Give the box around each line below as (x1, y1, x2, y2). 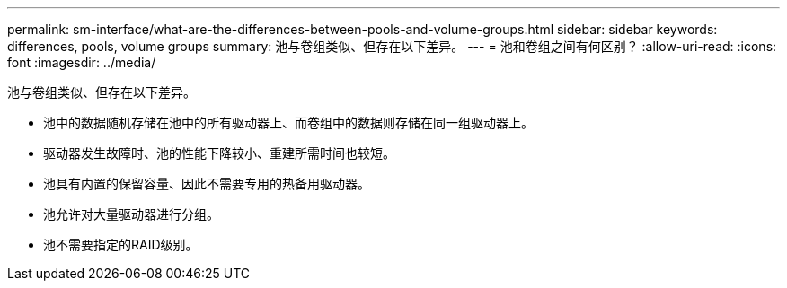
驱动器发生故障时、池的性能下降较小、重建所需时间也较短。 (43, 145, 395, 161)
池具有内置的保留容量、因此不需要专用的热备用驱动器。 (43, 176, 370, 191)
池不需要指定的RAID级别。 (43, 237, 199, 252)
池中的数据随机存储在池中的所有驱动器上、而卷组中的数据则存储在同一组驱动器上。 (43, 115, 534, 130)
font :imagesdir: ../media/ (7, 55, 156, 70)
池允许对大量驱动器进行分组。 (43, 206, 219, 222)
